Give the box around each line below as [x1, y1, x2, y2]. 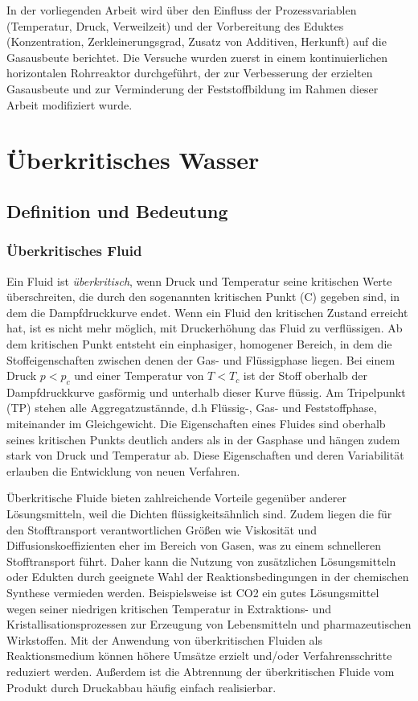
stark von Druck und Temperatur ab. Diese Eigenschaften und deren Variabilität [6, 447, 404, 464]
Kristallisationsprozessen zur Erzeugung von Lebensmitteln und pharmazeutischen [6, 616, 412, 633]
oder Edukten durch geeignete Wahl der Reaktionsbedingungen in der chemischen [6, 568, 409, 585]
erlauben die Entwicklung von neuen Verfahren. [6, 462, 240, 479]
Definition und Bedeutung [6, 198, 228, 223]
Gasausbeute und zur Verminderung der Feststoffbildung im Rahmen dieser [6, 80, 379, 97]
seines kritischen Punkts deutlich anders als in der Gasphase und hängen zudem [6, 431, 400, 447]
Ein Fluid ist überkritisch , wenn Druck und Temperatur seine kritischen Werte [6, 272, 392, 289]
